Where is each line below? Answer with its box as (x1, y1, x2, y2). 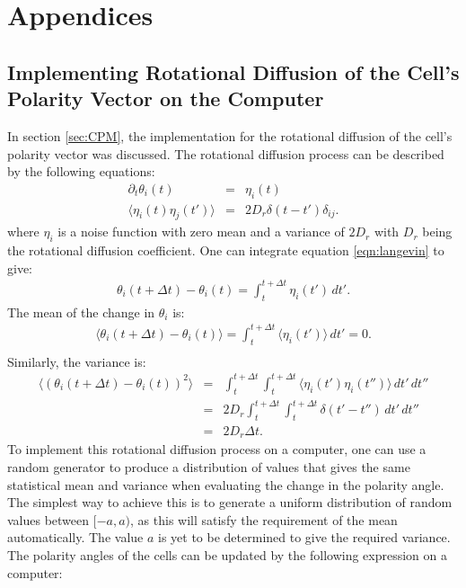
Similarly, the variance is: (7, 352, 146, 370)
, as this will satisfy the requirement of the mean (130, 510, 398, 529)
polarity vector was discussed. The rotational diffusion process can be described (7, 144, 444, 163)
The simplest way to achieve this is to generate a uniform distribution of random (7, 493, 453, 512)
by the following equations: (7, 162, 155, 181)
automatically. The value (7, 528, 144, 547)
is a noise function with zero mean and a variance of (57, 222, 345, 241)
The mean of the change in (7, 302, 155, 321)
